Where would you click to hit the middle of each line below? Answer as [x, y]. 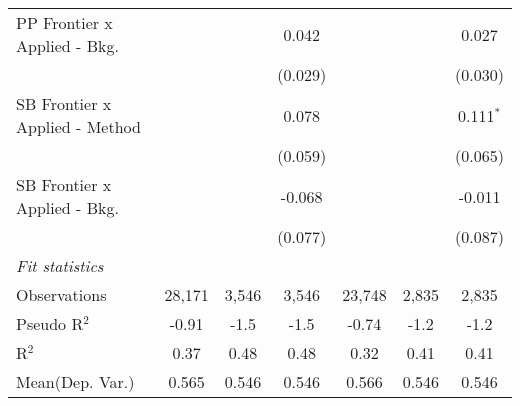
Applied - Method [78, 126]
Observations [61, 294]
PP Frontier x [64, 22]
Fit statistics [60, 265]
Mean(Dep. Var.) [75, 381]
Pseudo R [50, 323]
